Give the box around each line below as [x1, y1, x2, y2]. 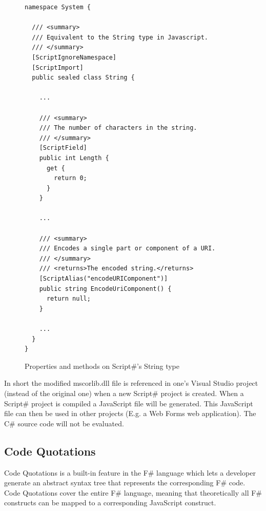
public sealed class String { [32, 74, 135, 82]
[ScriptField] [39, 144, 87, 152]
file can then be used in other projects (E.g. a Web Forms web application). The [4, 408, 256, 419]
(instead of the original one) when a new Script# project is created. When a [4, 387, 244, 398]
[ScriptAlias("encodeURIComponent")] [39, 275, 168, 283]
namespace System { [25, 4, 91, 11]
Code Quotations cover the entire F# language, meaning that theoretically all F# [4, 487, 262, 498]
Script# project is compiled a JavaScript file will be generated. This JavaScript [4, 398, 253, 408]
